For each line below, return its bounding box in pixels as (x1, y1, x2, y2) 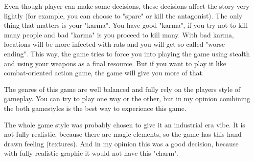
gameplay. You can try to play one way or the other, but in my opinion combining (4, 93, 251, 104)
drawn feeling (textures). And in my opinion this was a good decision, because (4, 138, 239, 148)
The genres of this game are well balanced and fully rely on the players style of (4, 84, 241, 94)
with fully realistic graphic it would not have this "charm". (4, 148, 179, 158)
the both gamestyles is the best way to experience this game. (4, 103, 186, 113)
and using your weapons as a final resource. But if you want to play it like (4, 58, 227, 68)
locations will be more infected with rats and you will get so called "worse (4, 39, 225, 49)
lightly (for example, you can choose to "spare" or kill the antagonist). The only (4, 10, 243, 20)
